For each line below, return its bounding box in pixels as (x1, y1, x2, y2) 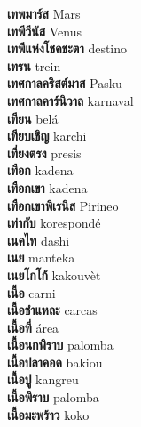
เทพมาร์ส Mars (7, 4, 81, 22)
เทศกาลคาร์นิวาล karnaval (7, 91, 134, 109)
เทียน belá (7, 109, 59, 127)
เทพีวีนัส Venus (7, 21, 82, 40)
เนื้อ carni (7, 283, 56, 302)
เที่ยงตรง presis (7, 143, 82, 162)
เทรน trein (7, 56, 61, 75)
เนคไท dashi (7, 230, 70, 249)
